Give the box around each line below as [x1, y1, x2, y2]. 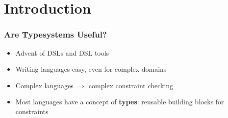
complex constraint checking [88, 80, 174, 90]
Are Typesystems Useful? [4, 28, 107, 40]
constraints [15, 106, 49, 116]
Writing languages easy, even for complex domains [15, 64, 167, 74]
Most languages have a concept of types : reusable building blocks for [15, 97, 224, 107]
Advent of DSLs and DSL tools [15, 47, 109, 58]
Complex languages [15, 80, 74, 90]
